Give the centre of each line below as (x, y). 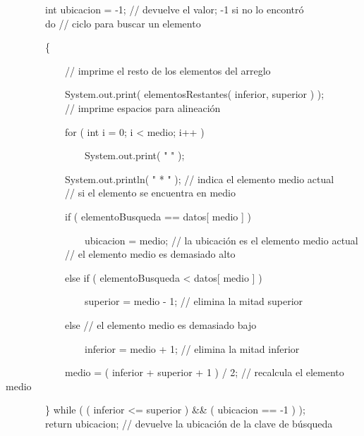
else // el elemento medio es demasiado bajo (160, 324)
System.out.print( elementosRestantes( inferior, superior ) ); (194, 94)
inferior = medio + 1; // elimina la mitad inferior (192, 348)
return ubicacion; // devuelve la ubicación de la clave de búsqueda (189, 423)
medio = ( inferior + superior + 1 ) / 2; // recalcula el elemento (204, 372)
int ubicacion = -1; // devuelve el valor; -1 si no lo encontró (174, 9)
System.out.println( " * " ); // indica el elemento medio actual (199, 179)
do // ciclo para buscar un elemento (123, 23)
